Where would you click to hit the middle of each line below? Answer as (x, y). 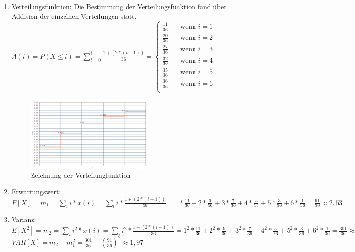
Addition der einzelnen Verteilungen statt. (74, 16)
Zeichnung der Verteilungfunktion (81, 175)
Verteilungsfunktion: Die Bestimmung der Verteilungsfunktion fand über (119, 6)
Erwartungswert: (36, 191)
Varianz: (24, 219)
